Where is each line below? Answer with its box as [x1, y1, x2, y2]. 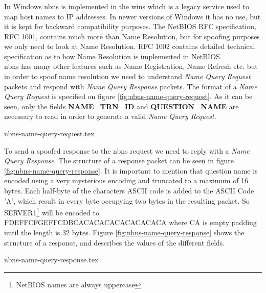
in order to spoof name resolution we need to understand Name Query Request [4, 71, 251, 82]
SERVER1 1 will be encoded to [4, 206, 99, 217]
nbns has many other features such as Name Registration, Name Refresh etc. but [4, 61, 258, 71]
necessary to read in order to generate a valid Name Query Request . [4, 111, 216, 121]
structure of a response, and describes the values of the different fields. [4, 237, 225, 248]
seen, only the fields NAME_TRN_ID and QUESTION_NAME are [4, 101, 239, 111]
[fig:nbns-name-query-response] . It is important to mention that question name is [4, 165, 258, 176]
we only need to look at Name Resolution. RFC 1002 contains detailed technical [4, 41, 255, 52]
